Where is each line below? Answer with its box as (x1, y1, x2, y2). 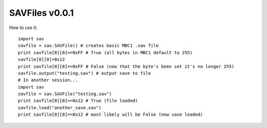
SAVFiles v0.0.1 (9, 7, 74, 18)
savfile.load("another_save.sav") (18, 105, 101, 110)
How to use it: (9, 25, 38, 31)
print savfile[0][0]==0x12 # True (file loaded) (18, 98, 138, 103)
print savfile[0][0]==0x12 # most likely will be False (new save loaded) (18, 112, 203, 118)
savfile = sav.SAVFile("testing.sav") (18, 91, 112, 97)
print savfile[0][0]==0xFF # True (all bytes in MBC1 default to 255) (18, 50, 193, 55)
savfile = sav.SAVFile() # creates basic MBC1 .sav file (18, 43, 159, 49)
